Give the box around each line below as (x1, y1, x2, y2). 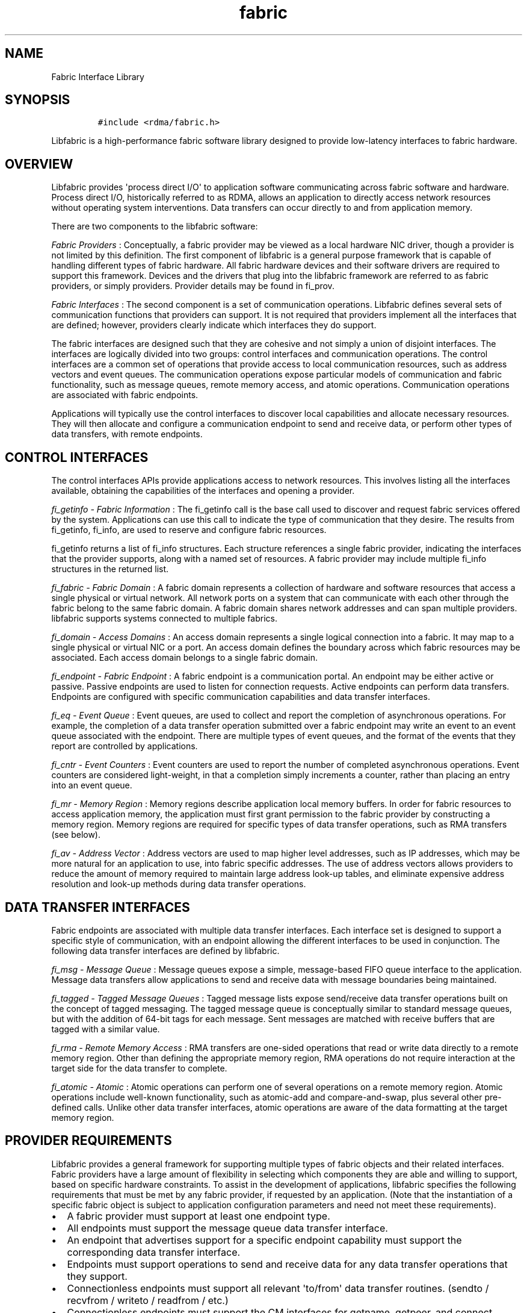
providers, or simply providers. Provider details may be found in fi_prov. (51, 281, 334, 292)
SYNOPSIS (5, 92, 70, 108)
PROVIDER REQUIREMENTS (5, 1133, 172, 1149)
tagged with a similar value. (51, 1023, 160, 1034)
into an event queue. (51, 780, 132, 791)
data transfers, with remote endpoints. (51, 429, 203, 440)
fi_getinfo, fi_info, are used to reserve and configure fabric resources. (51, 525, 327, 535)
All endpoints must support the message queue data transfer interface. (67, 1221, 388, 1234)
